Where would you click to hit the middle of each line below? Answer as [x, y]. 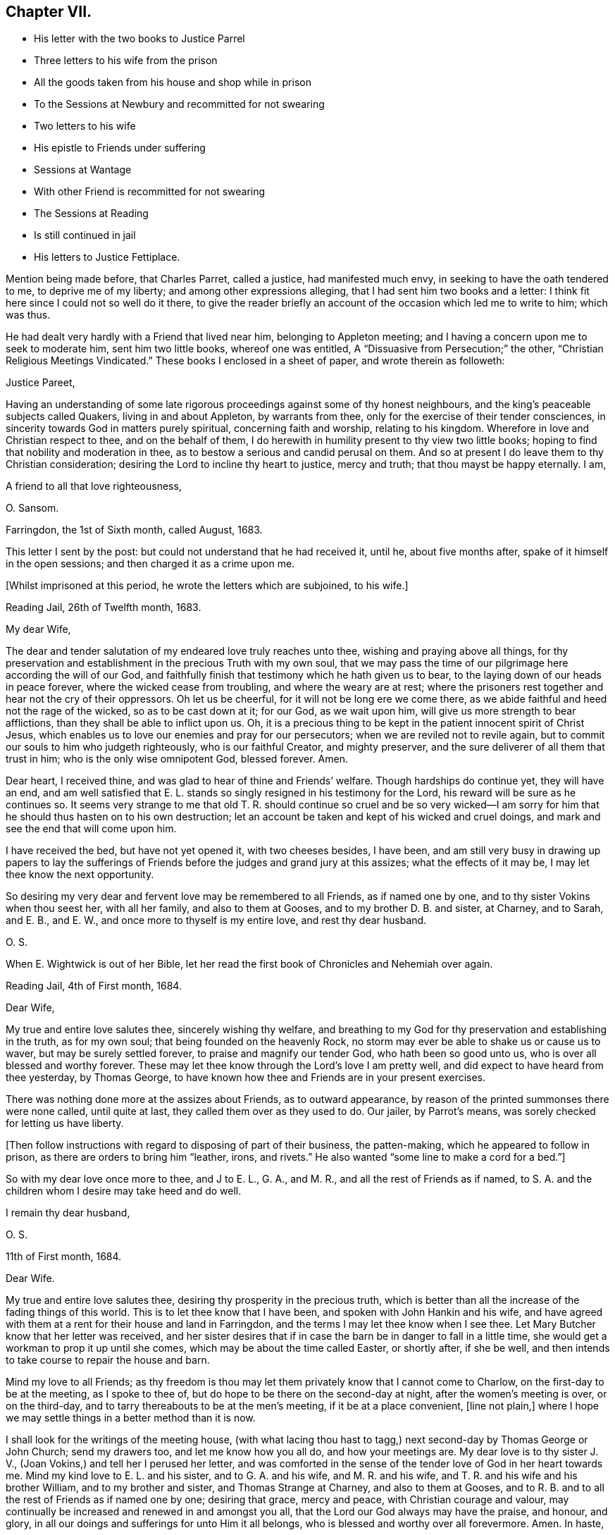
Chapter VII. [49, 12]
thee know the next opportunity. [80, 875]
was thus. [28, 315]
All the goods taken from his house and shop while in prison [173, 82]
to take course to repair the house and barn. [108, 1360]
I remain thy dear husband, [68, 1213]
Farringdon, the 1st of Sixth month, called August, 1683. [134, 530]
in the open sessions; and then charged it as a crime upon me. [150, 564]
